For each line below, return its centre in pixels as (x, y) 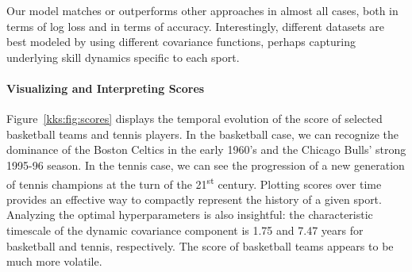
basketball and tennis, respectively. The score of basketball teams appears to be (200, 245)
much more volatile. (54, 261)
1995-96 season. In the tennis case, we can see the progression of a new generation (206, 165)
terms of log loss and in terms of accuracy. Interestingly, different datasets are (195, 26)
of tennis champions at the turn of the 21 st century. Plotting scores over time (194, 182)
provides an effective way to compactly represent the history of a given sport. (194, 199)
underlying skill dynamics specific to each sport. (123, 57)
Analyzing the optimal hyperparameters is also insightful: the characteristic (190, 215)
